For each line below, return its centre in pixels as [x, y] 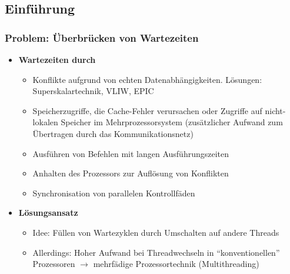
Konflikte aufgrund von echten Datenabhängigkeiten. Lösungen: [147, 79]
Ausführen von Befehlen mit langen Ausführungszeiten [131, 153]
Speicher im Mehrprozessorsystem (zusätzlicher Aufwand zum [172, 122]
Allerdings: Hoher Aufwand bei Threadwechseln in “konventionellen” [156, 252]
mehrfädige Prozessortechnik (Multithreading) [176, 264]
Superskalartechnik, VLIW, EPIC [93, 91]
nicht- [275, 110]
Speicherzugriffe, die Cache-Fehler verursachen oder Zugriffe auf [147, 110]
